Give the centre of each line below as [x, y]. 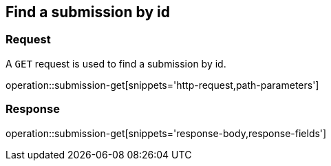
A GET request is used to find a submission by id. [116, 63]
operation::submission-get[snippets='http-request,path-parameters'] [162, 85]
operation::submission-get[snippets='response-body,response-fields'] [166, 133]
